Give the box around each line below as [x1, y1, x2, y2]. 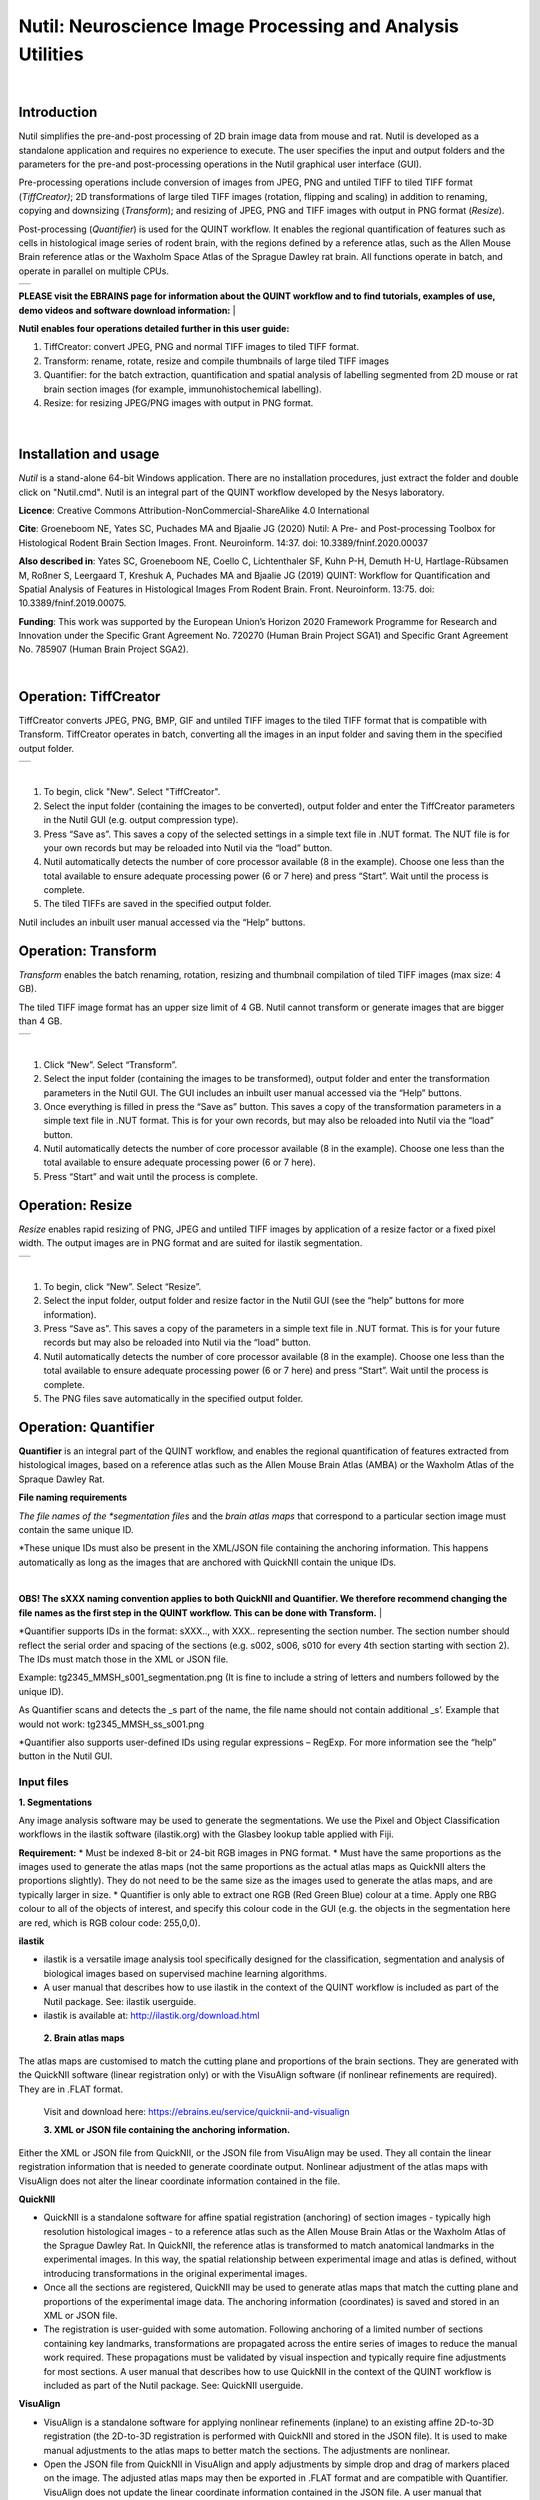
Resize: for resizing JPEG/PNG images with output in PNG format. [43, 396, 314, 409]
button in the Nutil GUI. [18, 1750, 113, 1762]
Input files [18, 1775, 69, 1789]
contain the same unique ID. [18, 1523, 134, 1535]
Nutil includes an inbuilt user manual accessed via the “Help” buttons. [18, 916, 306, 928]
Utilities [18, 43, 84, 65]
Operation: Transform [18, 942, 157, 959]
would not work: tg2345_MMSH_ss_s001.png [18, 1718, 205, 1730]
